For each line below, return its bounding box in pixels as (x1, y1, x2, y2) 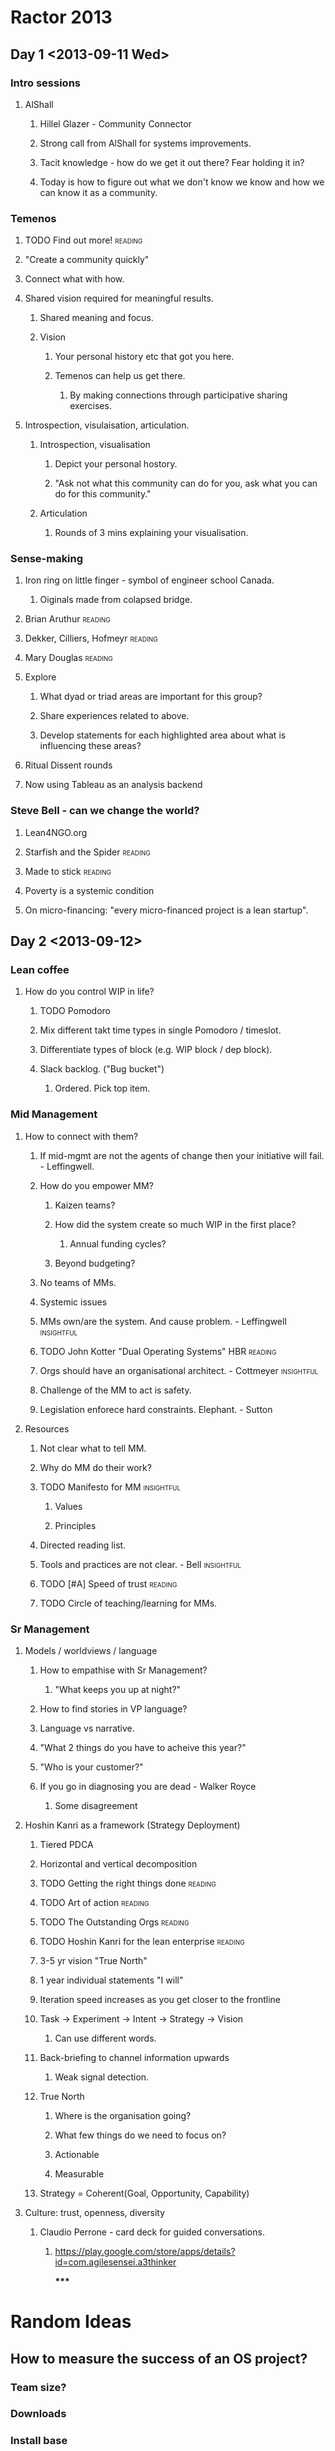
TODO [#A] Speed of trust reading (39, 1577, 178, 1590)
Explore (24, 671, 57, 683)
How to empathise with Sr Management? (39, 1664, 208, 1676)
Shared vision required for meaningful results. (24, 292, 214, 305)
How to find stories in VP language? (39, 1703, 188, 1715)
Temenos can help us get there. (54, 370, 186, 382)
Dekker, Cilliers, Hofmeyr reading (24, 632, 158, 645)
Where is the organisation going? (54, 2110, 192, 2122)
